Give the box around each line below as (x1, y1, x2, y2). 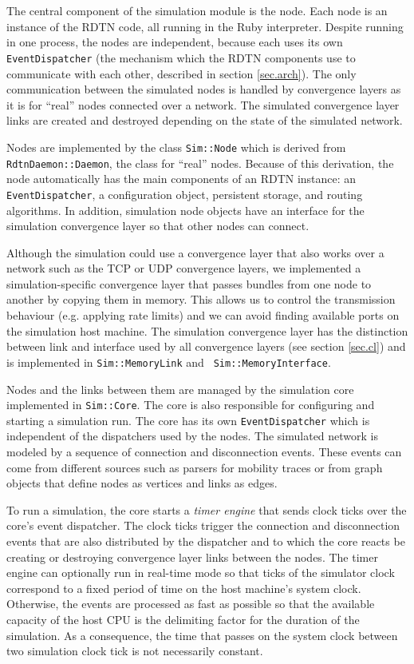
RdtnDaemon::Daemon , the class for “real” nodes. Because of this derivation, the (6, 154, 394, 171)
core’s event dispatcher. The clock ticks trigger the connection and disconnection (6, 517, 400, 534)
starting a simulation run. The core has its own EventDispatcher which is (6, 412, 370, 428)
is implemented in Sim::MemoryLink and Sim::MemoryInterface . (6, 353, 331, 370)
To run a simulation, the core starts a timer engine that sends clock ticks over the (6, 501, 407, 518)
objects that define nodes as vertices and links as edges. (6, 475, 278, 491)
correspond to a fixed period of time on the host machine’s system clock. (6, 579, 361, 596)
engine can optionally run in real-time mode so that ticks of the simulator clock (6, 564, 395, 581)
